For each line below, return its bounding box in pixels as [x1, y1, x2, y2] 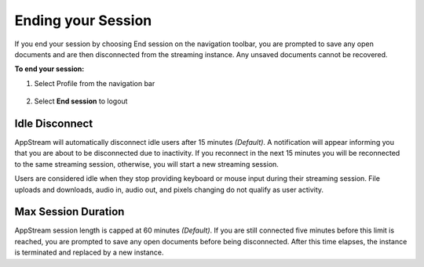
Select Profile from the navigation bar [34, 78, 155, 88]
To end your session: [14, 64, 85, 74]
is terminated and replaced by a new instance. [14, 247, 164, 258]
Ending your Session [14, 12, 152, 29]
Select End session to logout [34, 96, 128, 106]
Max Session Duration [14, 205, 125, 218]
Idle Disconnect [14, 117, 93, 130]
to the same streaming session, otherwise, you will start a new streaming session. [14, 159, 279, 168]
